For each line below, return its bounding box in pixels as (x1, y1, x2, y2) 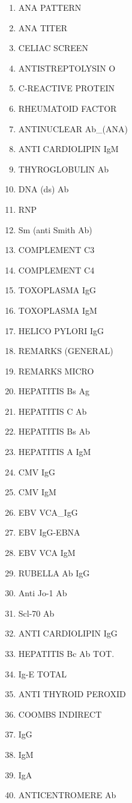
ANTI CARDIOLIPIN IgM (18, 142, 119, 155)
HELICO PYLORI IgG (18, 324, 104, 337)
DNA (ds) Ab (18, 183, 69, 195)
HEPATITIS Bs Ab (18, 425, 90, 438)
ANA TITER (18, 21, 68, 34)
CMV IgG (18, 465, 55, 478)
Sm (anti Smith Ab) (18, 223, 92, 236)
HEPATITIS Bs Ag (18, 385, 89, 397)
